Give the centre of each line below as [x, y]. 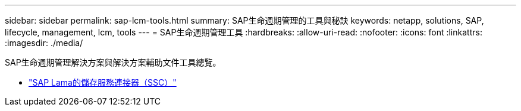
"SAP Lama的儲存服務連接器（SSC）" [103, 82]
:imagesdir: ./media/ [44, 43]
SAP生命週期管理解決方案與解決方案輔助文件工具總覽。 [113, 62]
